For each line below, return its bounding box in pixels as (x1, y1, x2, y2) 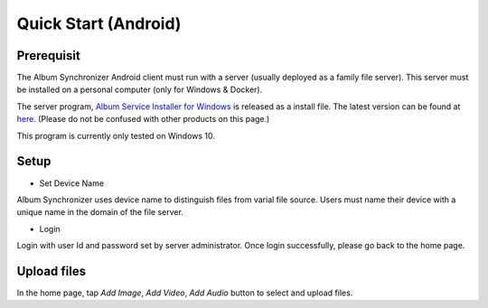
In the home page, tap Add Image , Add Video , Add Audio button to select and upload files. (16, 287, 353, 298)
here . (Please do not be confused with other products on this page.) (16, 114, 270, 125)
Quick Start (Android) (16, 14, 182, 33)
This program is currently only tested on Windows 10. (16, 130, 216, 141)
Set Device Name (39, 177, 104, 189)
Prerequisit (16, 48, 80, 63)
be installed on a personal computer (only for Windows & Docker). (16, 84, 263, 95)
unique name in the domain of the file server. (16, 207, 184, 218)
